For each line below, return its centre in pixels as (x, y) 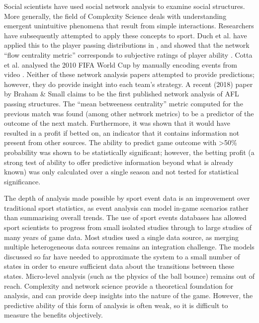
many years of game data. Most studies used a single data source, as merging (122, 237)
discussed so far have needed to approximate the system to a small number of (122, 256)
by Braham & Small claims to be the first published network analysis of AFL (122, 94)
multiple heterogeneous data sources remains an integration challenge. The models (129, 247)
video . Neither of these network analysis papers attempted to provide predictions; (129, 74)
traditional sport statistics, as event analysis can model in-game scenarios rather (126, 207)
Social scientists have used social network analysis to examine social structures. (125, 6)
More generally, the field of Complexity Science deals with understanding (115, 16)
